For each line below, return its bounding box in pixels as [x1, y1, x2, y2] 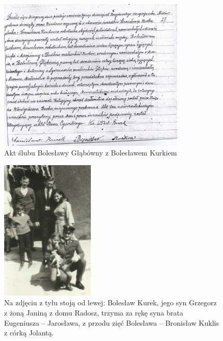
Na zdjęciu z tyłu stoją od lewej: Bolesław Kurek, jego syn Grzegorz [4, 297, 217, 308]
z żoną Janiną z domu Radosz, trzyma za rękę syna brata [4, 307, 184, 318]
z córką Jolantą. [4, 327, 54, 338]
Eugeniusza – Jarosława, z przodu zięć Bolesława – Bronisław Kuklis [4, 317, 219, 328]
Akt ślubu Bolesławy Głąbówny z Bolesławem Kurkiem [4, 147, 177, 158]
